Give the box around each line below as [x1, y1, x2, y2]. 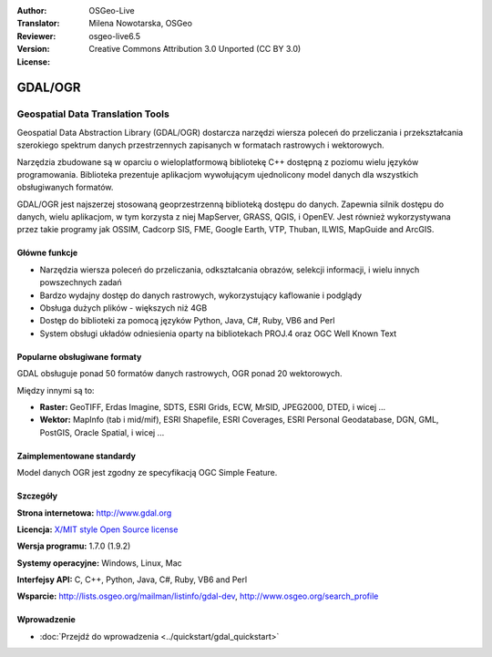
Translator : [16, 18, 60, 29]
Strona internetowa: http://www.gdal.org [16, 507, 172, 518]
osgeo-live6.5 [88, 30, 141, 41]
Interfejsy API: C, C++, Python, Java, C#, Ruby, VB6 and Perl [16, 574, 248, 585]
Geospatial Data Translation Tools [16, 108, 170, 120]
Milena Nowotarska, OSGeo [88, 18, 193, 29]
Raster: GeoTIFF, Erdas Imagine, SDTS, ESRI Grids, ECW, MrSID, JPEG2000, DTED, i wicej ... [39, 401, 386, 412]
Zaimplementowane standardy [16, 450, 137, 461]
